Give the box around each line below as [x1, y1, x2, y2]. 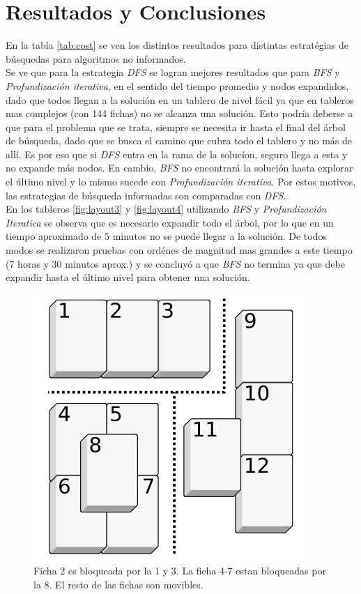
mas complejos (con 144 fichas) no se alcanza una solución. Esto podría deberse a [6, 106, 353, 121]
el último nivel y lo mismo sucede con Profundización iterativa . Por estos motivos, [6, 174, 356, 189]
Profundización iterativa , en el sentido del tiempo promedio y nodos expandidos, [6, 78, 349, 93]
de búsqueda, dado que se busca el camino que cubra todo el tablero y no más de [6, 133, 352, 148]
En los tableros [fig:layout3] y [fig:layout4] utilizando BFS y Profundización [6, 201, 327, 216]
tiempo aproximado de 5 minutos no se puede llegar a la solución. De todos [6, 229, 328, 243]
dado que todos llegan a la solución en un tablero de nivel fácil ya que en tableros [6, 92, 354, 107]
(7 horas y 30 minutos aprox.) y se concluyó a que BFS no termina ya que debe [6, 256, 345, 271]
